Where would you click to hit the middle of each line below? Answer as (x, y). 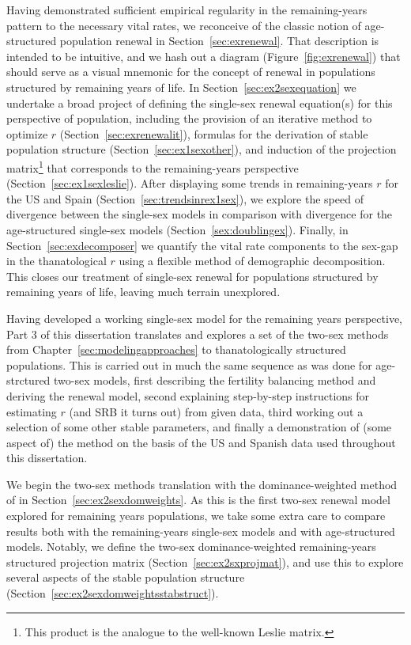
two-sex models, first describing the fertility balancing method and (215, 380)
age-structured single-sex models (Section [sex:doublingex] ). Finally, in (177, 229)
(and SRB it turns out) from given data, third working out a (216, 411)
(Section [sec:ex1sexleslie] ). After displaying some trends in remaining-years (190, 183)
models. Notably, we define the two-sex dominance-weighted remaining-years (191, 546)
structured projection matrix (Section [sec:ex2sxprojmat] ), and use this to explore (205, 562)
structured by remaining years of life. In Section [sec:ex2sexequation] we (181, 87)
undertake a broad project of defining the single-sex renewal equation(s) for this (200, 102)
